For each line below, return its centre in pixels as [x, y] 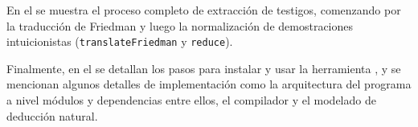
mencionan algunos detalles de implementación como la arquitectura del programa [209, 84]
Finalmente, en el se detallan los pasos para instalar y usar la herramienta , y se [204, 68]
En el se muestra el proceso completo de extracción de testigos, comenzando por [204, 10]
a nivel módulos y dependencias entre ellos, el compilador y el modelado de [191, 100]
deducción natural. [52, 115]
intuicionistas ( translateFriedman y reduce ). [120, 41]
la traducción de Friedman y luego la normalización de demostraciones [180, 25]
